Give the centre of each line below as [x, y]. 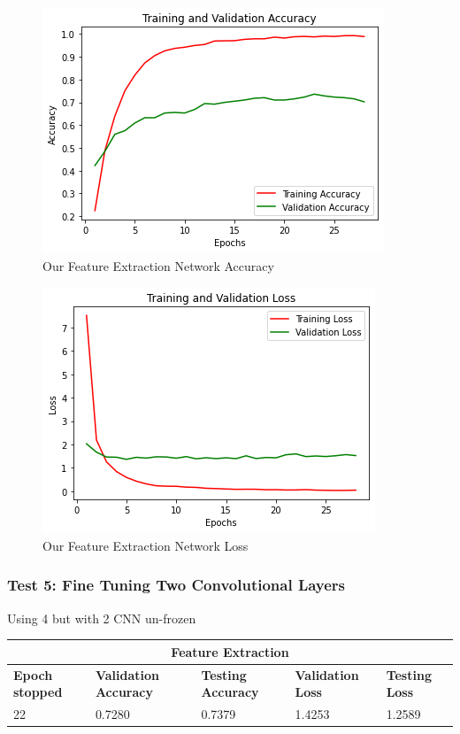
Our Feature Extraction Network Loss [146, 545]
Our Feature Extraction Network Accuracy [158, 265]
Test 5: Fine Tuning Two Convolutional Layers [176, 585]
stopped [38, 692]
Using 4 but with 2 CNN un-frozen [102, 618]
